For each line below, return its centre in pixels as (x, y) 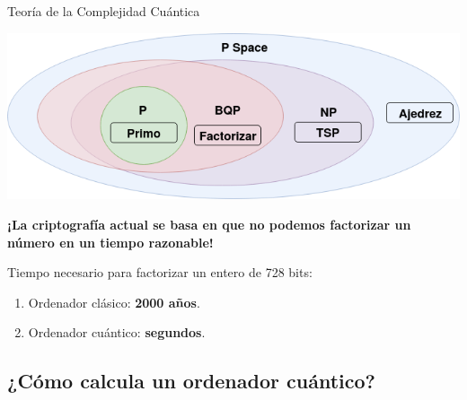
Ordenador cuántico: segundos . (117, 332)
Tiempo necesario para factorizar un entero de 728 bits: (160, 272)
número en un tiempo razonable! (110, 242)
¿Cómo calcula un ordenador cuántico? (191, 381)
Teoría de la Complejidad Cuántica (104, 11)
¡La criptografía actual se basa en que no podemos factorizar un (209, 224)
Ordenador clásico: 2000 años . (114, 302)
